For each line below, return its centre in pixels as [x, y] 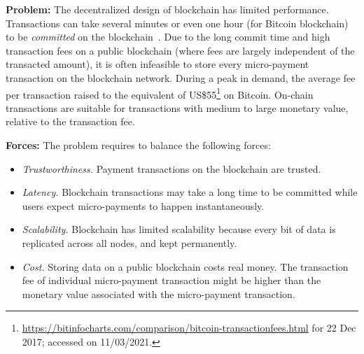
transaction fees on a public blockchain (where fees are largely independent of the [180, 50]
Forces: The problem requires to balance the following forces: [138, 145]
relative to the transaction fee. [70, 121]
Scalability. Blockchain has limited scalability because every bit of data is [179, 229]
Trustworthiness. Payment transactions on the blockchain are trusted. [171, 168]
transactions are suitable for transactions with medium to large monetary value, [177, 107]
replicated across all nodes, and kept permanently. [129, 242]
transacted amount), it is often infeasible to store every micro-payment [157, 64]
